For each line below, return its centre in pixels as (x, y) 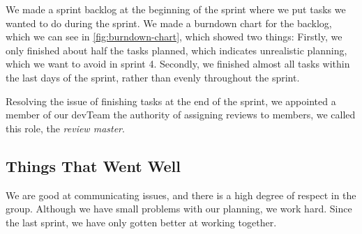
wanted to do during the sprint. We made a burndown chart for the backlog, (169, 23)
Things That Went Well (93, 165)
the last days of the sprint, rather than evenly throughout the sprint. (153, 77)
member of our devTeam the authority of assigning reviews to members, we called (181, 115)
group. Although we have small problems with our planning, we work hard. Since (179, 209)
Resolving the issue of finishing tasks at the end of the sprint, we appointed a (171, 101)
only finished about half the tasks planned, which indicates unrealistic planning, (176, 50)
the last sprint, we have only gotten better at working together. (141, 222)
